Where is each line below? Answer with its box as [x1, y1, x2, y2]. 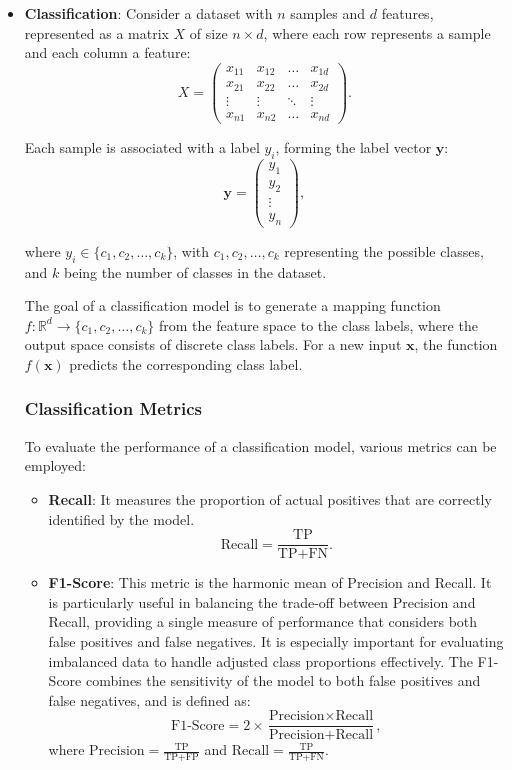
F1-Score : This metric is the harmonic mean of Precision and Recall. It [48, 572, 492, 593]
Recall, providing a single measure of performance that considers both [48, 611, 478, 632]
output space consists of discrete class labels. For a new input [24, 334, 402, 355]
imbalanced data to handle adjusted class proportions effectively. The [48, 650, 473, 671]
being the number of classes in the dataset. [63, 261, 327, 282]
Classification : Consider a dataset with [24, 3, 273, 23]
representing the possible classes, [284, 240, 484, 261]
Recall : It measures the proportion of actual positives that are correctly [48, 488, 492, 509]
